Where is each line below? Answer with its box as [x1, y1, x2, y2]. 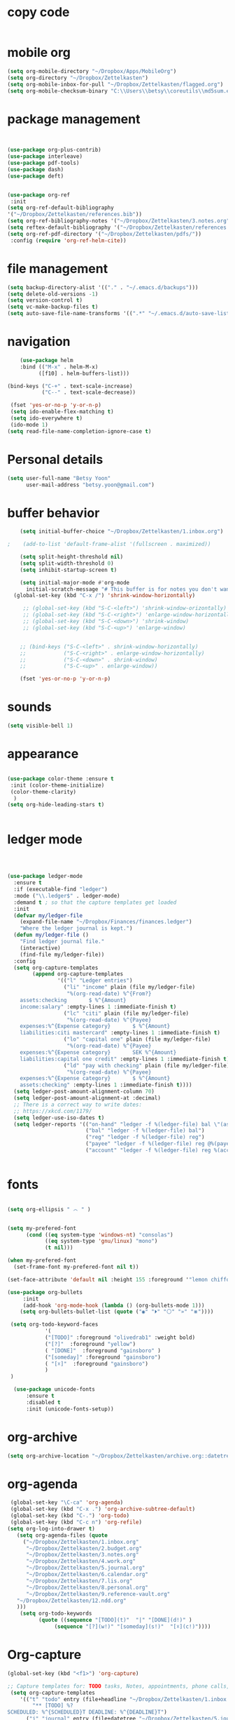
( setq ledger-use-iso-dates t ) [13, 1114, 105, 1121]
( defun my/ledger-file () [13, 931, 90, 939]
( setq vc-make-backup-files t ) [7, 303, 99, 311]
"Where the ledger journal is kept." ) [20, 925, 133, 932]
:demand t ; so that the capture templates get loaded [13, 899, 177, 906]
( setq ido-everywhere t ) [10, 415, 83, 422]
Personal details [7, 451, 104, 467]
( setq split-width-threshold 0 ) [20, 559, 114, 567]
